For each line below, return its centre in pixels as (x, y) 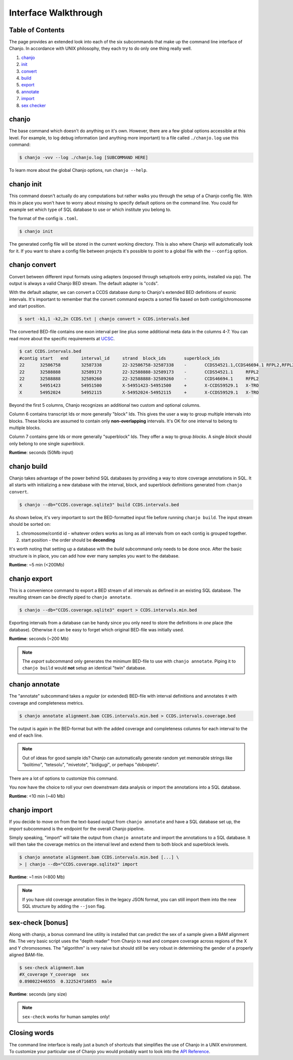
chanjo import (31, 810)
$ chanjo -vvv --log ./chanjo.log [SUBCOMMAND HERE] (84, 158)
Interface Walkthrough (56, 13)
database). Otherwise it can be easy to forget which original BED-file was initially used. (96, 629)
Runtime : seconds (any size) (38, 994)
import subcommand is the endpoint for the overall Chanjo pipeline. (77, 829)
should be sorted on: (30, 524)
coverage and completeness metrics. (46, 703)
